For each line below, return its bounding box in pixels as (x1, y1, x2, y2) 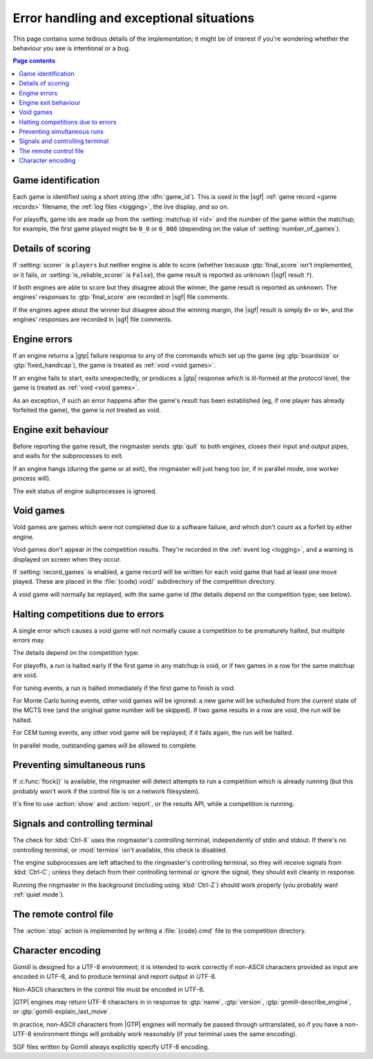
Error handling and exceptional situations (12, 10, 255, 26)
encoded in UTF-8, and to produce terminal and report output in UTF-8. (12, 973, 217, 981)
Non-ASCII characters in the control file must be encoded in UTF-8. (12, 985, 205, 993)
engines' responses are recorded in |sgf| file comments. (12, 315, 173, 324)
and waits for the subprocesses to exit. (12, 452, 124, 460)
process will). (12, 474, 51, 483)
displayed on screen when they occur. (12, 555, 122, 563)
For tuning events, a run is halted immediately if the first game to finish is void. (12, 684, 236, 692)
